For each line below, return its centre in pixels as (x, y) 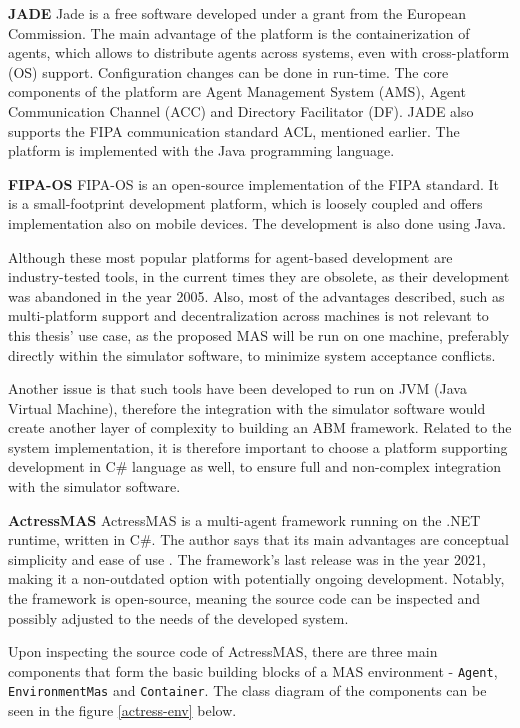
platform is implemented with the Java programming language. (201, 150)
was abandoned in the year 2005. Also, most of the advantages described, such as (256, 295)
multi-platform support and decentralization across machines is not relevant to (248, 315)
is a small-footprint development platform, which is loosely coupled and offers (245, 203)
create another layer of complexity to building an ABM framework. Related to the (260, 427)
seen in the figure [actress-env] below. (122, 710)
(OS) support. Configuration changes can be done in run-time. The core (228, 71)
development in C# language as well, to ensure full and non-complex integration (254, 466)
